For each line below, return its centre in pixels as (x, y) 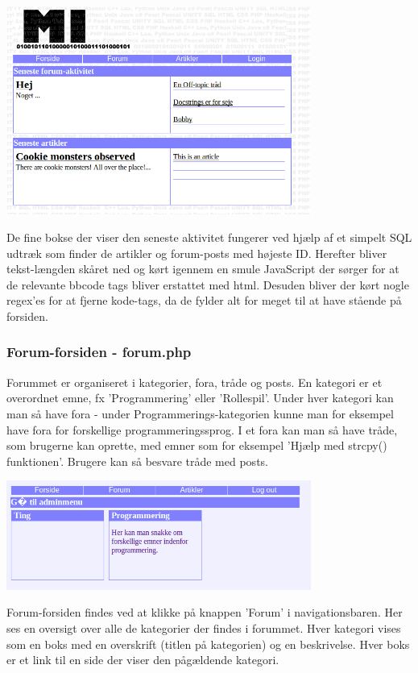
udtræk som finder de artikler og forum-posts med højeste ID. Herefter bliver (197, 253)
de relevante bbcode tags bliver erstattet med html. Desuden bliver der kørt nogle (208, 284)
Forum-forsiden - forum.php (99, 352)
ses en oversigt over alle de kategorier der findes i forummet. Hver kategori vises (204, 628)
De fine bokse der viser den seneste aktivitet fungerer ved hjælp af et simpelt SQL (209, 237)
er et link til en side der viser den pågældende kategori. (143, 660)
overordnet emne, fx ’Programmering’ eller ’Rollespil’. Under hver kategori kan (200, 398)
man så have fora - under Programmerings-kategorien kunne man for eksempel (200, 413)
